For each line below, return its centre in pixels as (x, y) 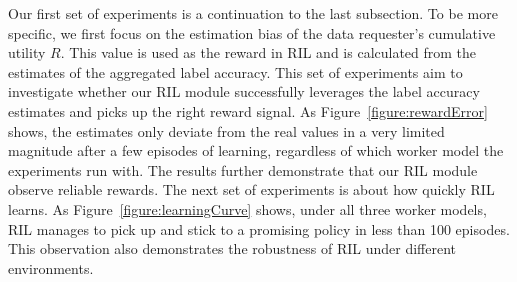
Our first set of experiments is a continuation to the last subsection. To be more (253, 13)
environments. (51, 267)
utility (27, 52)
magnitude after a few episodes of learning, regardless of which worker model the (256, 150)
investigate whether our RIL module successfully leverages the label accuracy (244, 91)
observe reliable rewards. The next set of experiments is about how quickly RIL (251, 189)
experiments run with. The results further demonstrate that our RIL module (243, 169)
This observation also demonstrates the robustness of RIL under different (232, 248)
